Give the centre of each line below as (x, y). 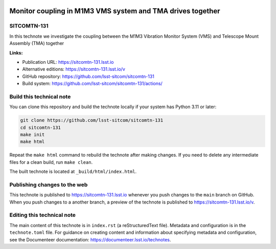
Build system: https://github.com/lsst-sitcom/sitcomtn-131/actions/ (93, 84)
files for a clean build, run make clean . (51, 162)
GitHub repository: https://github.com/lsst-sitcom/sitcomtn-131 (88, 76)
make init (32, 135)
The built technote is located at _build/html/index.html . (73, 171)
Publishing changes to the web (49, 185)
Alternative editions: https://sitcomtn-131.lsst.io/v (74, 69)
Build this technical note (40, 96)
